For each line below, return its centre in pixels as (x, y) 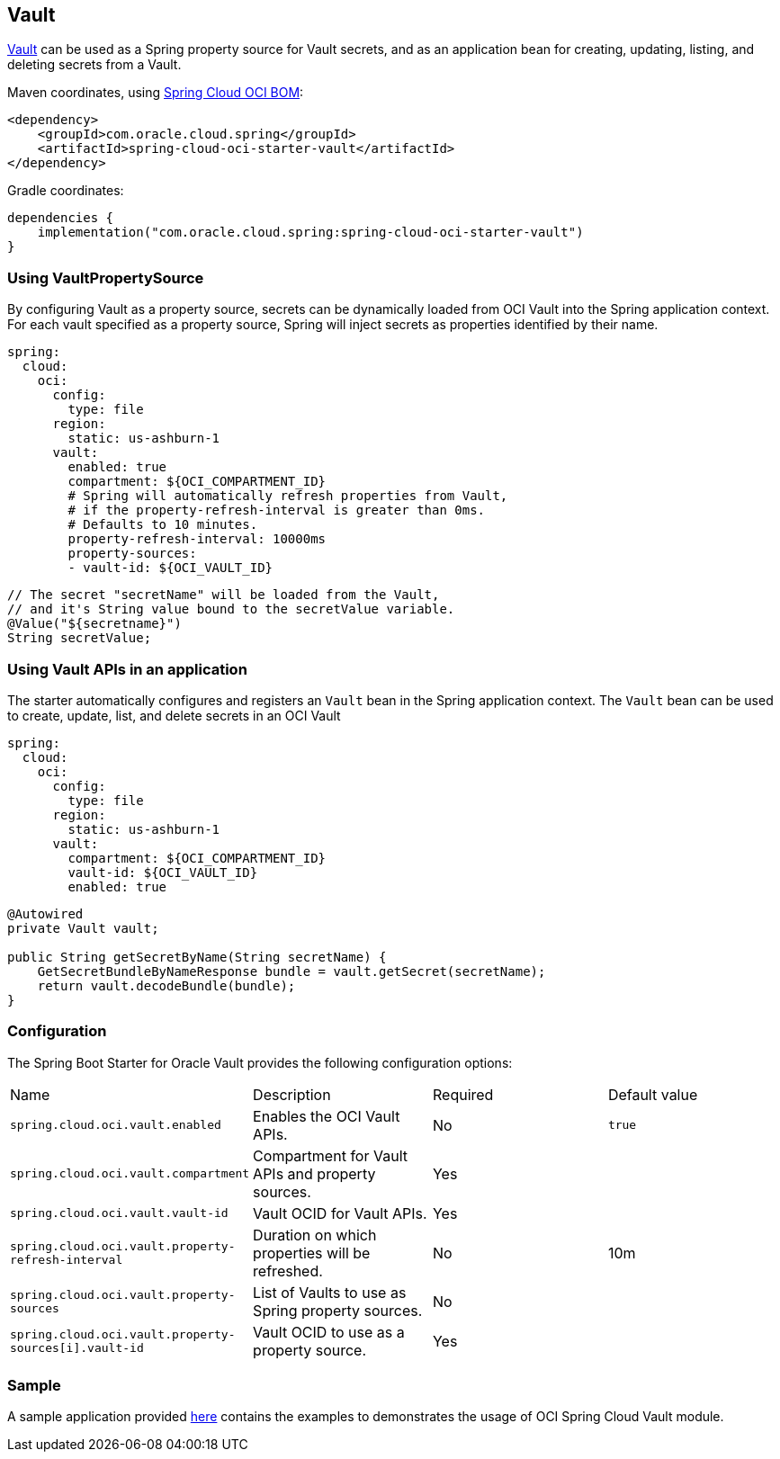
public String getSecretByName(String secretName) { (197, 957)
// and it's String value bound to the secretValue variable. (231, 609)
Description (292, 1094)
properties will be (312, 1253)
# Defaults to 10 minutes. (163, 525)
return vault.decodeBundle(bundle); (166, 985)
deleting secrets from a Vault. (94, 65)
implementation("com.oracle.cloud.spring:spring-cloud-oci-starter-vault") (310, 233)
